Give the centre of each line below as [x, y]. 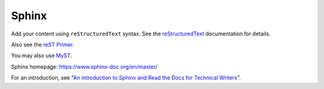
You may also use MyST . [41, 56]
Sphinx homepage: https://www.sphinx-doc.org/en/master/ [84, 67]
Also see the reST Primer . [43, 44]
